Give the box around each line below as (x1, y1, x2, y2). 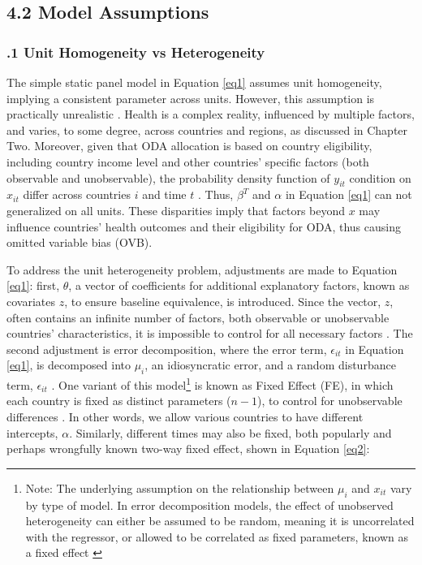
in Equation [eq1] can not (285, 186, 412, 203)
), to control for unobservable (257, 392, 403, 409)
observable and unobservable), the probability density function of (6, 169, 330, 186)
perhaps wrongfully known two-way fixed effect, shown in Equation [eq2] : (6, 440, 370, 457)
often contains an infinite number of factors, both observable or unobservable (6, 308, 390, 326)
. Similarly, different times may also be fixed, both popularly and (69, 424, 392, 441)
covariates (6, 292, 55, 309)
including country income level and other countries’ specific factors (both (6, 153, 369, 170)
